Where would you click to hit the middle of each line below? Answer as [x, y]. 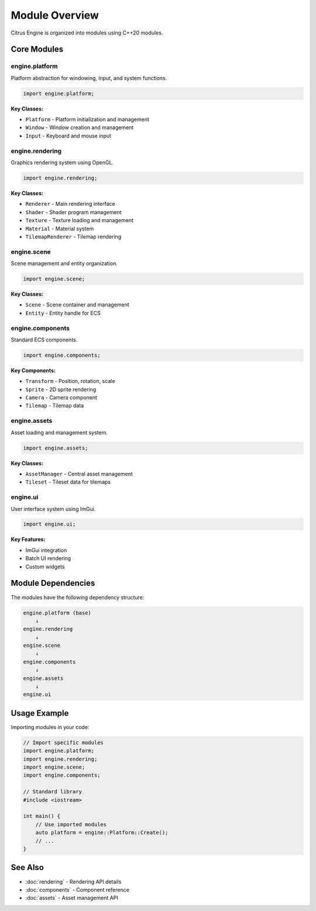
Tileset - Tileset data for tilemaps [68, 482]
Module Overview [55, 15]
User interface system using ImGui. [53, 509]
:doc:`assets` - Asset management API [72, 898]
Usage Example [40, 713]
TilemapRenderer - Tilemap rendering [73, 236]
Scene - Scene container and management [78, 305]
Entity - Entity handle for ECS [63, 313]
